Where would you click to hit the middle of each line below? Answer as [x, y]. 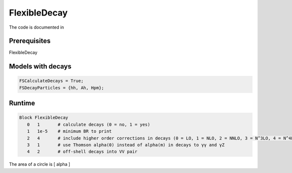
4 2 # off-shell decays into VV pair [82, 152]
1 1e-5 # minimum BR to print [69, 131]
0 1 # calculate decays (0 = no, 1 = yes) [89, 124]
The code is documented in [36, 27]
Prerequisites [30, 41]
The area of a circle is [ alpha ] [40, 164]
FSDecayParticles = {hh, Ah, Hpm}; [62, 88]
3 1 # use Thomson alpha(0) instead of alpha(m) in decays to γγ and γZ [126, 145]
